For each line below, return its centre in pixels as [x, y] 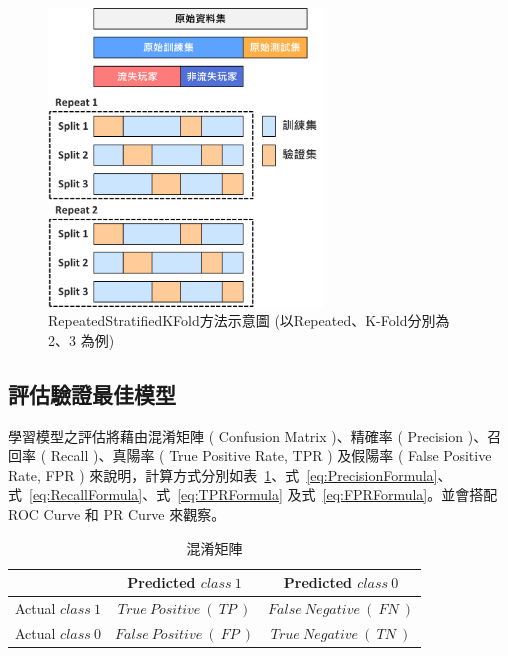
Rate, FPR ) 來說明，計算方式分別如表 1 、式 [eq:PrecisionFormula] [223, 474]
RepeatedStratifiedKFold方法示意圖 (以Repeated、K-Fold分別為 [249, 320]
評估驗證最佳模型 [92, 393]
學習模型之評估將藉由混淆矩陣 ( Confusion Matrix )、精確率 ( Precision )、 [248, 435]
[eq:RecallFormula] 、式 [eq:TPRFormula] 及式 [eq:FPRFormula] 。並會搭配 [263, 494]
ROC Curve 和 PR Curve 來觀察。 [117, 514]
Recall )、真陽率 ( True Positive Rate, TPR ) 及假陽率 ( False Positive [271, 455]
